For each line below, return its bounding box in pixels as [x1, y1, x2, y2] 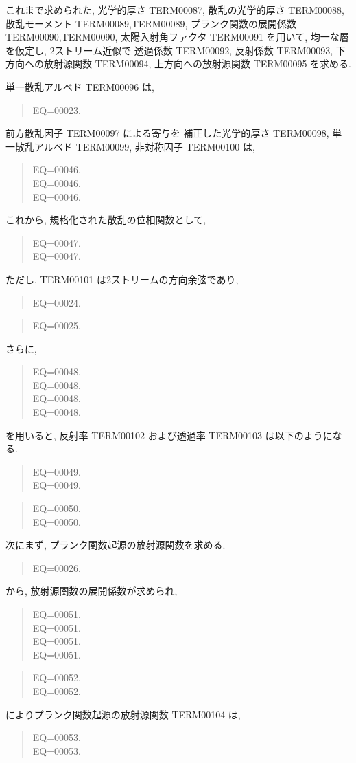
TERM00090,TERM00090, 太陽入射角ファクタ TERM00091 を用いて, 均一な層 [5, 30, 349, 44]
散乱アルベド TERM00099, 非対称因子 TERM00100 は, [14, 139, 255, 153]
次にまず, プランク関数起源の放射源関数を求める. [5, 538, 226, 552]
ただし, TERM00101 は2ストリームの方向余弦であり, [5, 272, 239, 286]
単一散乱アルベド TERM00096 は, [5, 79, 154, 93]
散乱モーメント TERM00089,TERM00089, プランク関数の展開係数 [5, 16, 297, 30]
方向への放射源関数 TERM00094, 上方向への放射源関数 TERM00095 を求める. [5, 56, 351, 71]
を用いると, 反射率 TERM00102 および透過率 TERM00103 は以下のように [5, 428, 333, 442]
